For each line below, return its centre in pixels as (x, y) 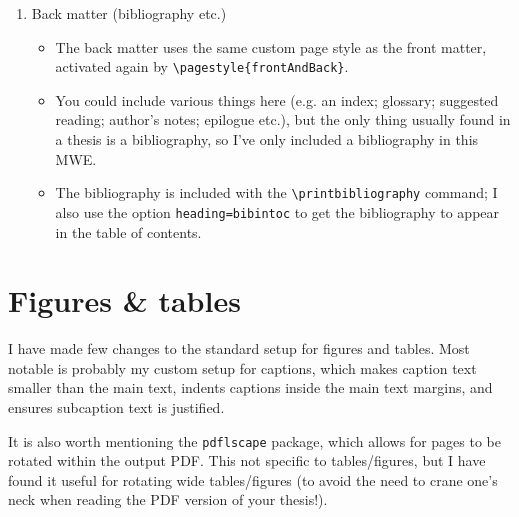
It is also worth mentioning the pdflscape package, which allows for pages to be (254, 440)
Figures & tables (124, 300)
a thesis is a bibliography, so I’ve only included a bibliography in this (267, 139)
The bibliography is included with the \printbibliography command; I (276, 192)
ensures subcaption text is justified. (116, 407)
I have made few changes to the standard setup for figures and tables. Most (239, 348)
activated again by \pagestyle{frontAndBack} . (202, 66)
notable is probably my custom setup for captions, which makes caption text (242, 367)
